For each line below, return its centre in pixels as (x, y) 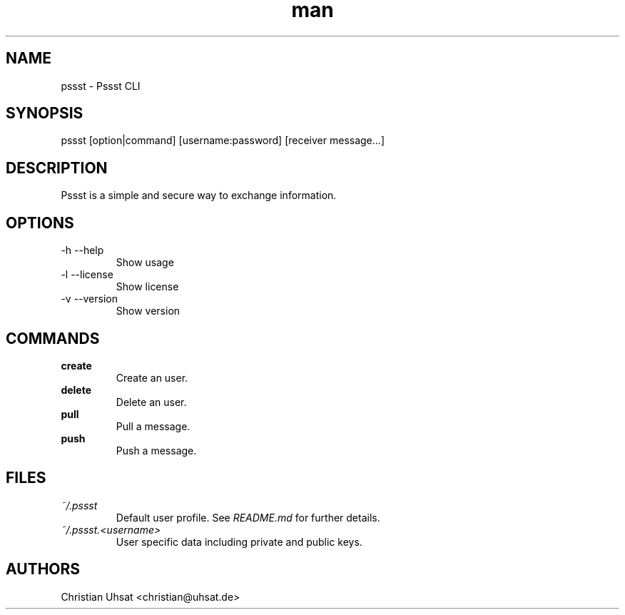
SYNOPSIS (45, 113)
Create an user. (152, 377)
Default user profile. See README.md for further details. (248, 517)
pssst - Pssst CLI (101, 86)
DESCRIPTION (57, 168)
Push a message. (156, 450)
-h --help (82, 250)
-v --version (89, 299)
